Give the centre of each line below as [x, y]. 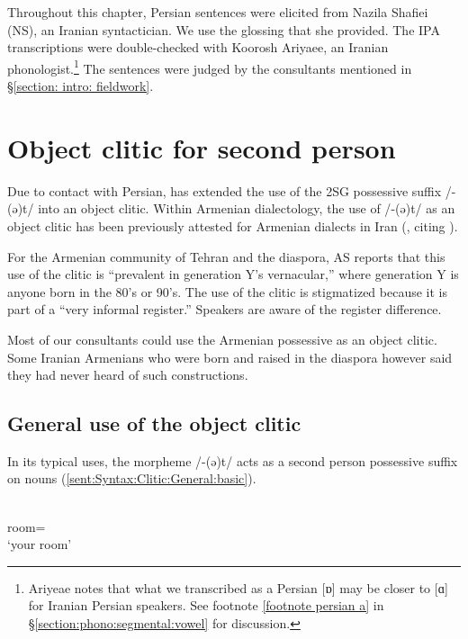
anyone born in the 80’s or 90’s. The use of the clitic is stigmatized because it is [228, 291]
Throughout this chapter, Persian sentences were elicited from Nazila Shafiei [218, 12]
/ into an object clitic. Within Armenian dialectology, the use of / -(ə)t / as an [241, 208]
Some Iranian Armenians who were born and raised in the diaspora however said [230, 357]
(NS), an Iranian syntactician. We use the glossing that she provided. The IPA [224, 29]
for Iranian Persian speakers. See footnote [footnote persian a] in [206, 605]
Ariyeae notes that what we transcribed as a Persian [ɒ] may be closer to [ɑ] [238, 587]
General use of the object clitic [154, 423]
